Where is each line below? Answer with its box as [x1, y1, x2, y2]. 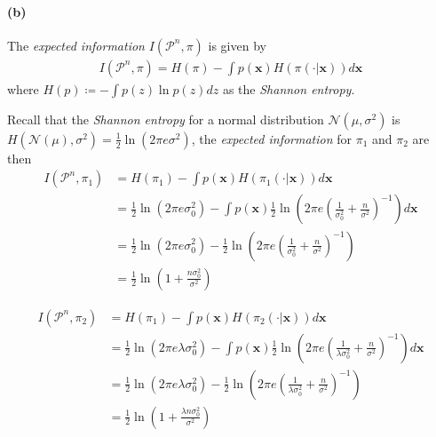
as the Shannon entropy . [222, 79, 355, 98]
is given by [208, 36, 266, 54]
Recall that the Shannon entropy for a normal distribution [7, 109, 324, 128]
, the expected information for [191, 129, 353, 147]
